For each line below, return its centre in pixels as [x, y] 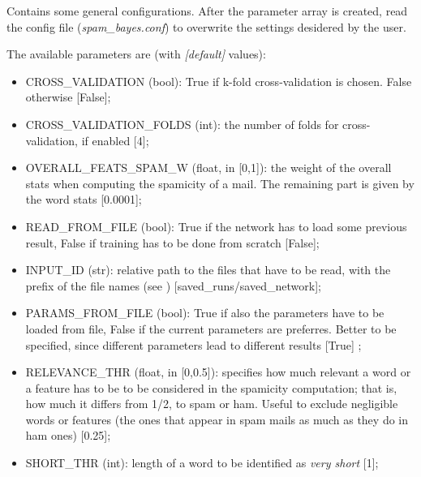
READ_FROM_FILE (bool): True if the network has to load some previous [216, 226]
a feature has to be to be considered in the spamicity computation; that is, [211, 387]
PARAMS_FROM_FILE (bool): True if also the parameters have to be [205, 313]
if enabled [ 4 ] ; [115, 140]
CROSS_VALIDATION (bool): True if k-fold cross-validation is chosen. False [219, 81]
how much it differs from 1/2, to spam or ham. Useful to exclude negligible [212, 404]
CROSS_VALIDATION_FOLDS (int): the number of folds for [182, 124]
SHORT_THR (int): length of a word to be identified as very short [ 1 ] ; [202, 463]
